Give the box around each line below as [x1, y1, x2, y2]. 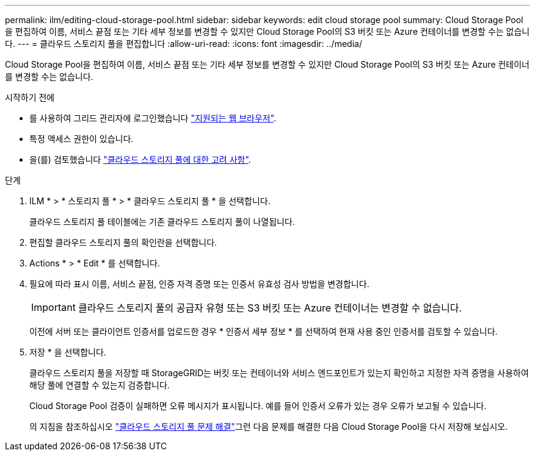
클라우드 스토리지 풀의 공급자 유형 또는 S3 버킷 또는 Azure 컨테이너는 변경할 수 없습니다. [78, 302, 462, 314]
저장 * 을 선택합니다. [29, 347, 106, 357]
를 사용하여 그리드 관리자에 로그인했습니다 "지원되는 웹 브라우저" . [29, 113, 277, 123]
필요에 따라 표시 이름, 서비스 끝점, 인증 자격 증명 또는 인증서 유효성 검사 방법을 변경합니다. [29, 279, 369, 289]
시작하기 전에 [5, 92, 55, 102]
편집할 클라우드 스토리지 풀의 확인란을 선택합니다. [29, 237, 217, 248]
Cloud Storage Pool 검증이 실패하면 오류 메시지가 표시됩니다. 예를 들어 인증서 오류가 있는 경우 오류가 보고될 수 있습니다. [29, 401, 487, 411]
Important [31, 301, 76, 313]
